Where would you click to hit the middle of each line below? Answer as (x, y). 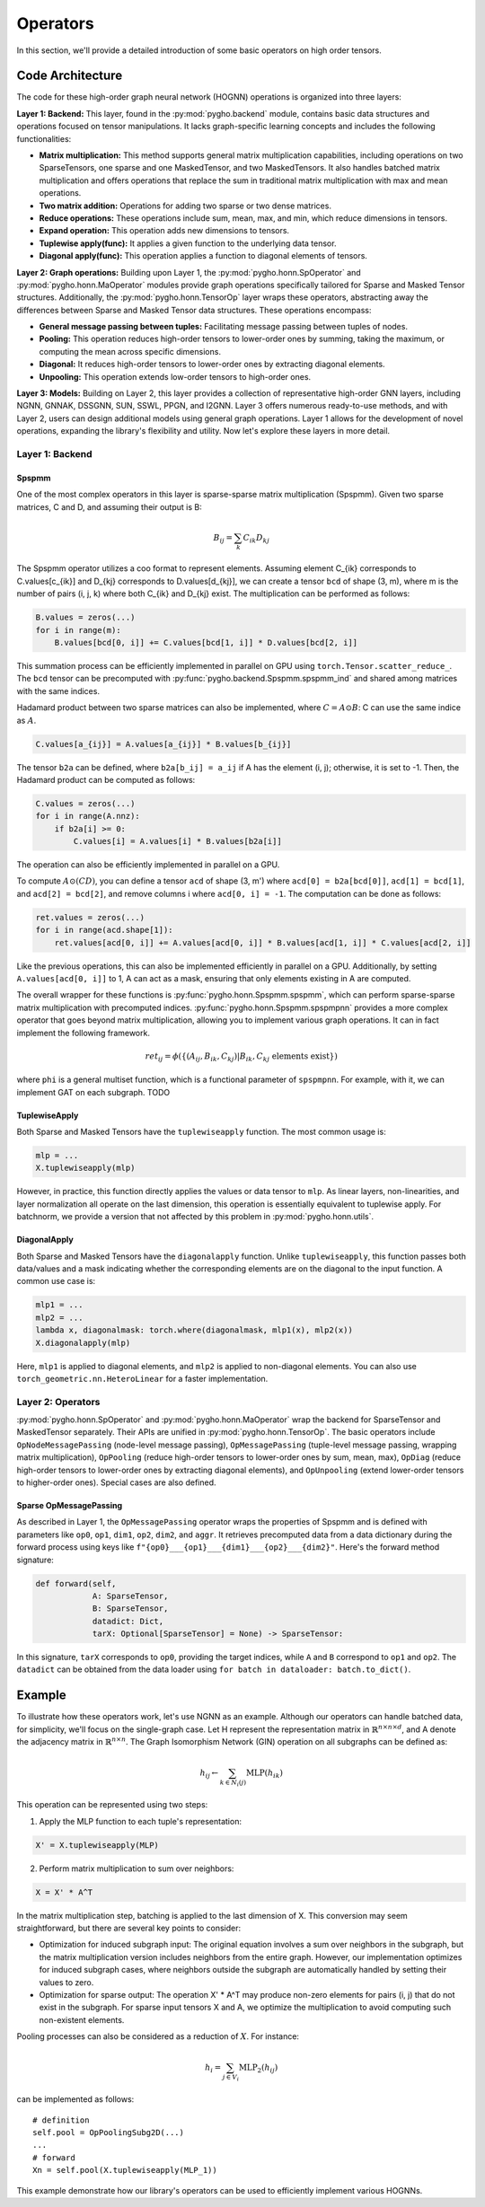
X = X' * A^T (64, 1892)
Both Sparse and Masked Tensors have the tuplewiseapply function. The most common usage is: (201, 1132)
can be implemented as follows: (75, 2099)
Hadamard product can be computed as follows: (106, 779)
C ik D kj (256, 539)
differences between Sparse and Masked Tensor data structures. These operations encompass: (194, 310)
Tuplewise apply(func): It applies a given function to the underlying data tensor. (188, 243)
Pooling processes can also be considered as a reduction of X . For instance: (158, 2036)
